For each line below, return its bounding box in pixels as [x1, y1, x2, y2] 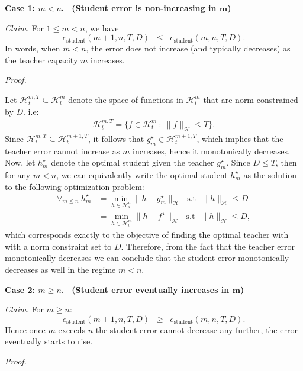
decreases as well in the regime [5, 263, 116, 275]
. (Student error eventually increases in [61, 283, 230, 295]
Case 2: [5, 283, 36, 295]
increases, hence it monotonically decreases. [133, 144, 290, 157]
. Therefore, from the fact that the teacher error [121, 240, 295, 252]
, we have [85, 21, 119, 34]
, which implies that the [196, 132, 283, 144]
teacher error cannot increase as [5, 144, 120, 157]
